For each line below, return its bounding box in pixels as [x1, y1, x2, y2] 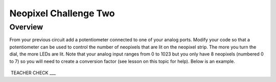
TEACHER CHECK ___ [10, 69, 56, 76]
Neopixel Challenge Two [9, 8, 115, 19]
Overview [9, 22, 43, 32]
